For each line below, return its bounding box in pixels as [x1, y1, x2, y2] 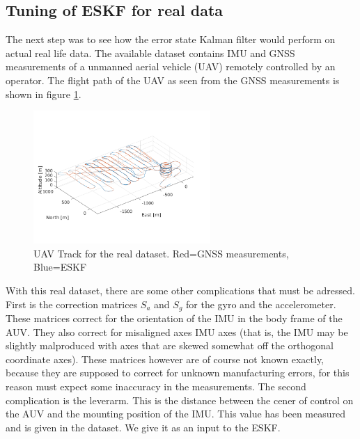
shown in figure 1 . [6, 86, 81, 101]
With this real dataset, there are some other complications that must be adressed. [6, 282, 355, 297]
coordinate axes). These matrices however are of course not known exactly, [6, 351, 324, 366]
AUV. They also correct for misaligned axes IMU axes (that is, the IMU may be [6, 324, 348, 339]
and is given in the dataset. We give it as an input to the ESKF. [6, 420, 281, 434]
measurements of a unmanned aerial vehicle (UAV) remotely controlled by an [6, 59, 336, 74]
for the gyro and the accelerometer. [186, 296, 336, 311]
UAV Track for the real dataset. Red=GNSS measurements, [33, 246, 289, 260]
